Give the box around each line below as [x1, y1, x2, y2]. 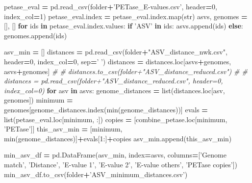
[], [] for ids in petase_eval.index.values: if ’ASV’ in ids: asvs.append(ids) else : [4, 21, 243, 31]
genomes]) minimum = [4, 95, 73, 105]
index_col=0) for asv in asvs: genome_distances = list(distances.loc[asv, [4, 85, 225, 95]
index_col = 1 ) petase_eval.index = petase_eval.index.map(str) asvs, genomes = [4, 11, 248, 21]
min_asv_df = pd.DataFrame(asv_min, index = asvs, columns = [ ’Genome [4, 150, 227, 160]
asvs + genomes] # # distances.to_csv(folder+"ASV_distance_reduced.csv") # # [4, 66, 248, 76]
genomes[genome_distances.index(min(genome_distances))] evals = [4, 104, 208, 114]
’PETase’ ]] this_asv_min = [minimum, [4, 124, 123, 134]
